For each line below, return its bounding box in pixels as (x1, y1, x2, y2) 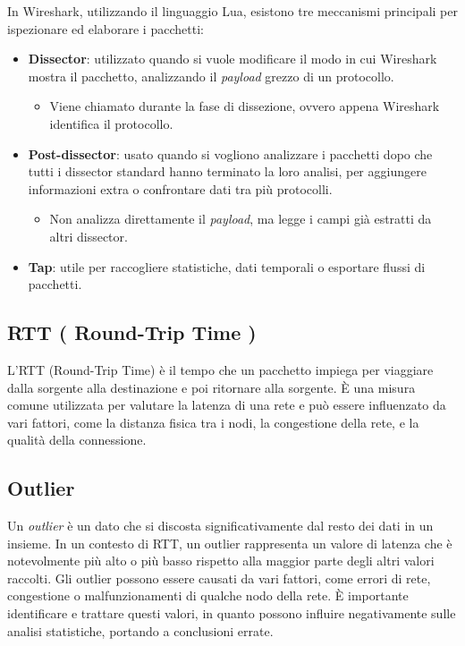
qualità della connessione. (7, 430, 147, 449)
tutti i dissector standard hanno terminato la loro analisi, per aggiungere (28, 162, 427, 181)
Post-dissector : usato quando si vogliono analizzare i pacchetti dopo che (28, 144, 433, 163)
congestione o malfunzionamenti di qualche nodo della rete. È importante (7, 586, 409, 605)
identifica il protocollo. (49, 114, 173, 132)
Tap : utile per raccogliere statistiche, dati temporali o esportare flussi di (28, 257, 426, 276)
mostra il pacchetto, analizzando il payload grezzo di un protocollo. (28, 66, 394, 85)
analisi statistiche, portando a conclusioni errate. (7, 621, 274, 640)
